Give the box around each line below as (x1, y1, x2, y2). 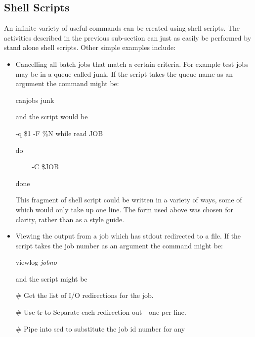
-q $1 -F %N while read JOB (15, 128, 103, 138)
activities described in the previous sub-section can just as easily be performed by (4, 32, 252, 43)
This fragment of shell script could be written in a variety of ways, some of (15, 194, 242, 205)
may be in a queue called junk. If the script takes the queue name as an (15, 68, 233, 79)
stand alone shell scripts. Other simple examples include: (4, 42, 176, 52)
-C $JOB (32, 161, 59, 172)
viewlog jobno (15, 257, 57, 267)
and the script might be (15, 273, 87, 284)
